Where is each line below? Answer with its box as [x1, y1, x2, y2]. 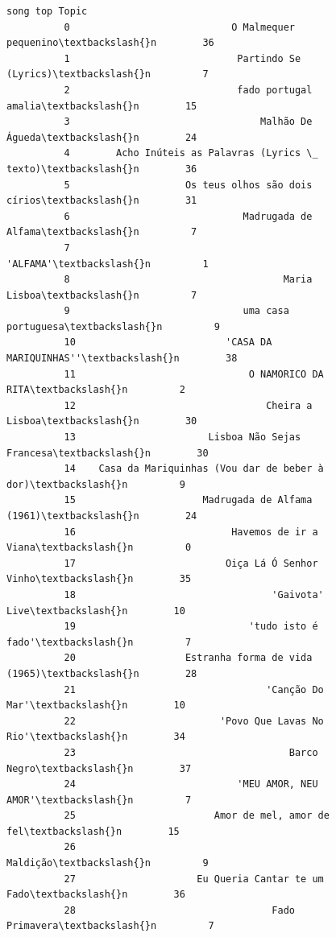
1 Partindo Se [64, 52, 301, 64]
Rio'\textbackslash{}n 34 [6, 731, 185, 743]
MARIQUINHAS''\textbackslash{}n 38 [6, 353, 238, 365]
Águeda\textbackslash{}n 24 [6, 131, 197, 143]
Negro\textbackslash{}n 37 [6, 762, 192, 774]
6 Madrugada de [64, 210, 313, 222]
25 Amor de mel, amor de [64, 810, 330, 822]
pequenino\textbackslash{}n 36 [6, 37, 214, 49]
